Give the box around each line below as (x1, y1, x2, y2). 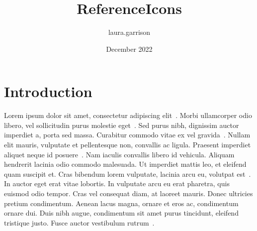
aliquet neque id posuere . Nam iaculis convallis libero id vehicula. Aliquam (4, 149, 235, 159)
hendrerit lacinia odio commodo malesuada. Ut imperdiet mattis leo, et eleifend (4, 159, 247, 169)
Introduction (4, 81, 92, 102)
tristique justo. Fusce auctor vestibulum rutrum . (4, 217, 155, 228)
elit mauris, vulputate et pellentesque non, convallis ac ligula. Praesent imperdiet (4, 139, 251, 150)
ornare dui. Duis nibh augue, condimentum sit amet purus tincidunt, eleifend (4, 208, 239, 218)
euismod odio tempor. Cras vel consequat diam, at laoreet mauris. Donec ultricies (4, 188, 253, 198)
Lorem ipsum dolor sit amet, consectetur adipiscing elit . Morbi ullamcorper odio (4, 110, 252, 120)
